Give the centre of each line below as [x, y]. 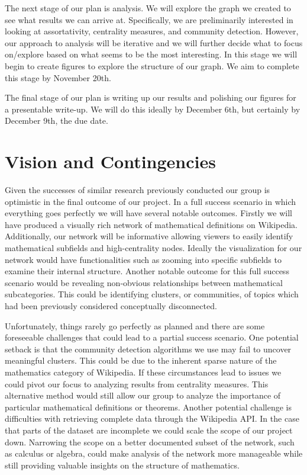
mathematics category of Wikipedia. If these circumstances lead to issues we [143, 372]
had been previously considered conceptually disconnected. [111, 306]
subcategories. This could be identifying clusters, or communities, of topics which [152, 294]
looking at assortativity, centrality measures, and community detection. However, [152, 31]
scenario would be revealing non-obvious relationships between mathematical [144, 282]
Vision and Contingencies [110, 161]
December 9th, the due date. [56, 121]
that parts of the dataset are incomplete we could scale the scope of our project [149, 430]
